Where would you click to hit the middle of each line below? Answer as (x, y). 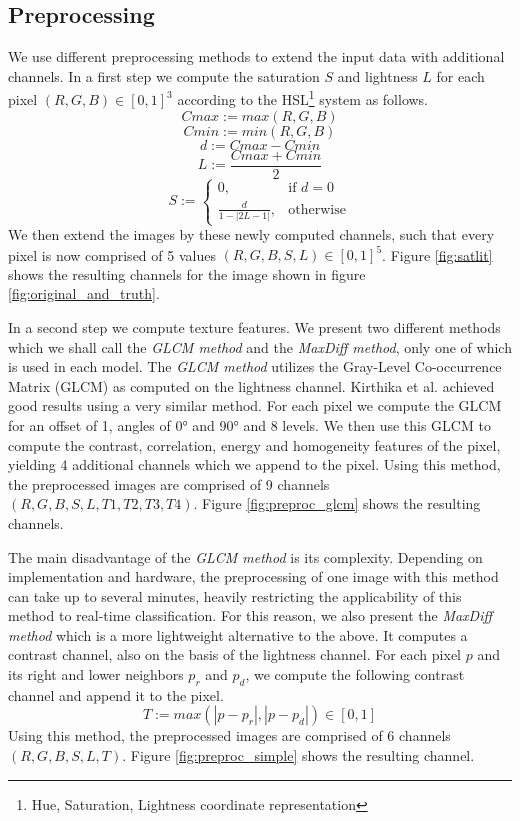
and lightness (377, 75)
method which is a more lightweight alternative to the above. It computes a (238, 634)
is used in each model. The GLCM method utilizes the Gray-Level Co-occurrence (255, 366)
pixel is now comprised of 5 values (112, 254)
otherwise (317, 209)
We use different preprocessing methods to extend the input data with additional (256, 56)
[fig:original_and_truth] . (84, 293)
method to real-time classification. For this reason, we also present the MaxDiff (250, 615)
